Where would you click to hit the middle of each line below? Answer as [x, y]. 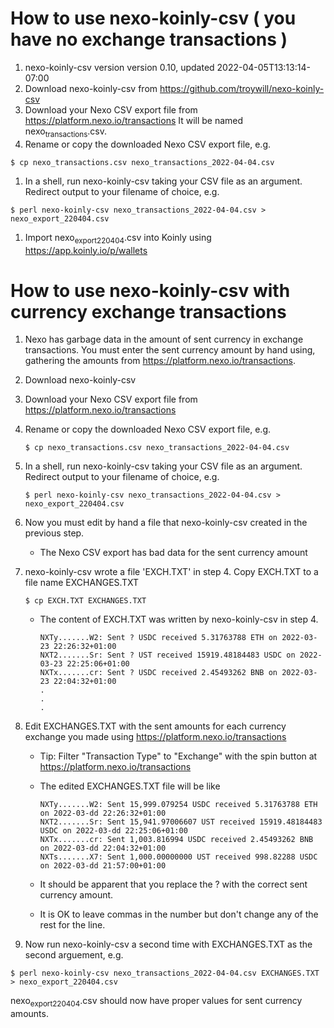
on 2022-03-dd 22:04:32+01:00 [103, 848]
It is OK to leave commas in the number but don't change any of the [179, 914]
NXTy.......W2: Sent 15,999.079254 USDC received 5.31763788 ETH [178, 805]
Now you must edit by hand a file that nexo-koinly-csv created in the [166, 523]
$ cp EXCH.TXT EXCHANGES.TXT [85, 601]
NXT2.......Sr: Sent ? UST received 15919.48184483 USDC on [167, 655]
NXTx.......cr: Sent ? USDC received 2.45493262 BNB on [158, 673]
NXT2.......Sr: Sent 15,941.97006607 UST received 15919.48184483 [181, 822]
